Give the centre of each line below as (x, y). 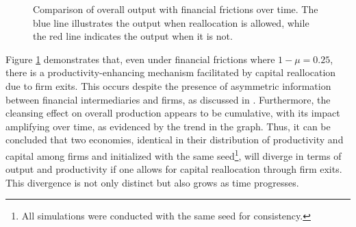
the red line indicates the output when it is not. (133, 36)
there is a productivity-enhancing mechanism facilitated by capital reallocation (171, 72)
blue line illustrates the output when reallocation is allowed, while (171, 22)
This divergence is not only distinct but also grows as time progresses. (152, 182)
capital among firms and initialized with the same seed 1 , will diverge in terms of (174, 154)
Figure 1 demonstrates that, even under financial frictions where (140, 59)
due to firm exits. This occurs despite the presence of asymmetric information (168, 85)
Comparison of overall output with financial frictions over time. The (176, 9)
